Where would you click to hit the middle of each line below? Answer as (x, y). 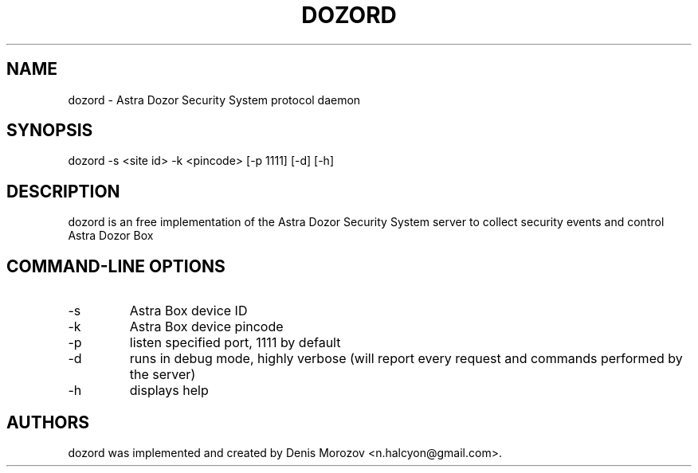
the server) (163, 375)
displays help (169, 391)
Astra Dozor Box (111, 236)
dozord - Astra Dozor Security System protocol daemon (214, 100)
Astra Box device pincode (206, 327)
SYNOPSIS (50, 131)
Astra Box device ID (188, 311)
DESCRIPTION (63, 191)
